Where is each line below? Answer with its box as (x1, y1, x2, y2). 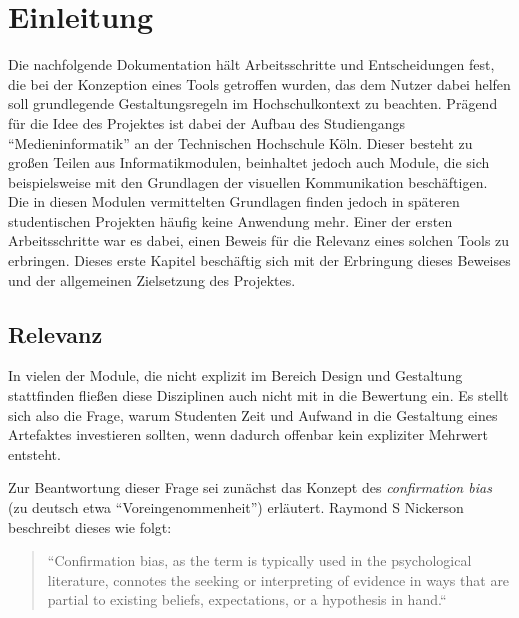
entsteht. (8, 443, 61, 464)
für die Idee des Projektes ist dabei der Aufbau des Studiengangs (8, 112, 405, 133)
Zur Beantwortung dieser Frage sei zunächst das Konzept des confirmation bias (8, 477, 492, 498)
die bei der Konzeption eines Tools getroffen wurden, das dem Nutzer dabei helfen (8, 73, 511, 94)
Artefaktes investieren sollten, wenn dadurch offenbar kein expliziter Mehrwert (8, 424, 489, 445)
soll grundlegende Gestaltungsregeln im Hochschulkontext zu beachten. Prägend (8, 93, 498, 114)
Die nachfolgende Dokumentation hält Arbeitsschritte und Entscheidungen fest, (8, 54, 495, 75)
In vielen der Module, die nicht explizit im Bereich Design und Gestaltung (8, 365, 463, 386)
